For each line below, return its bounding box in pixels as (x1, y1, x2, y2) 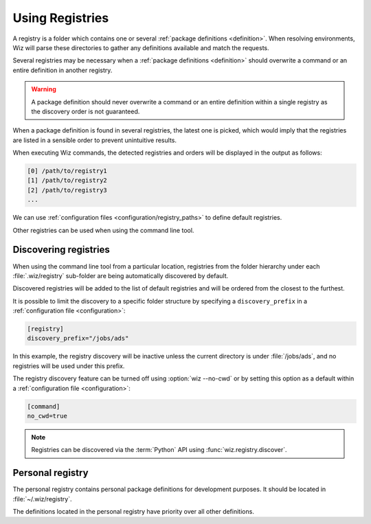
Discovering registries (12, 244, 110, 255)
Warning (31, 85, 56, 93)
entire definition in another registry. (12, 66, 113, 74)
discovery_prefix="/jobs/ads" (27, 334, 129, 343)
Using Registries (12, 10, 109, 25)
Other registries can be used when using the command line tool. (12, 226, 194, 234)
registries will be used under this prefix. (12, 361, 125, 370)
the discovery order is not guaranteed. (31, 107, 140, 115)
